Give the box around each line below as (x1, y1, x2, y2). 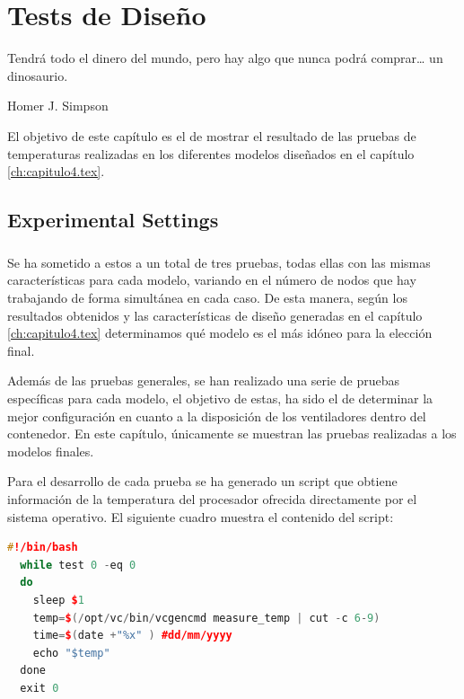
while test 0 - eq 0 (20, 558, 136, 571)
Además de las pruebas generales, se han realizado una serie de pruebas (7, 371, 400, 390)
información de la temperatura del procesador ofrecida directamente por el (7, 489, 417, 508)
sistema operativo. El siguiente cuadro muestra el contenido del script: (7, 507, 394, 526)
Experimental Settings (7, 206, 219, 234)
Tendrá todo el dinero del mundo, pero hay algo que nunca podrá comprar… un (7, 49, 443, 67)
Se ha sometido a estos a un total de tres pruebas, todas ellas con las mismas (7, 252, 431, 271)
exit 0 (20, 681, 59, 695)
